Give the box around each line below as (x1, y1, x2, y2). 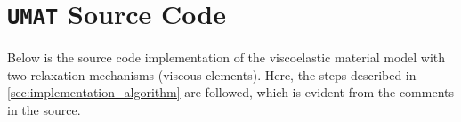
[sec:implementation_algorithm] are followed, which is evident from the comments (7, 83, 454, 102)
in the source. (7, 101, 81, 119)
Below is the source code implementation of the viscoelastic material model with (7, 48, 446, 67)
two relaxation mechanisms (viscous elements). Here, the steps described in (7, 65, 417, 84)
